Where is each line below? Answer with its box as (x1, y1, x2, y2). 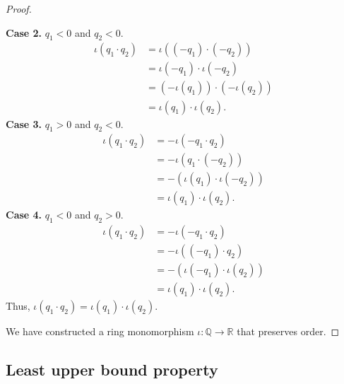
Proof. (6, 1, 32, 16)
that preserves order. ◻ (237, 324, 340, 339)
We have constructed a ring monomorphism (6, 324, 194, 339)
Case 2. (6, 25, 42, 40)
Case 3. (6, 116, 42, 131)
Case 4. (6, 207, 42, 222)
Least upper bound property (6, 359, 218, 380)
